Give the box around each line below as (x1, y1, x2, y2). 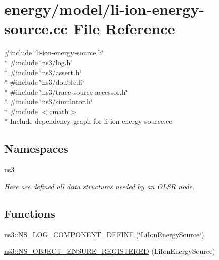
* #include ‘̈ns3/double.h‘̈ (4, 77, 84, 87)
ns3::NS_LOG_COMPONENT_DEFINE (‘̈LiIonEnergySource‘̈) (4, 229, 204, 239)
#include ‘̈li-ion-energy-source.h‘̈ (4, 47, 104, 58)
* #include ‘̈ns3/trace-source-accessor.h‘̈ (4, 86, 128, 97)
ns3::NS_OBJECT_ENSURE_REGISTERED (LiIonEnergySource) (4, 246, 215, 256)
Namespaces (4, 141, 68, 156)
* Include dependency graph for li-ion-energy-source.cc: (4, 116, 174, 126)
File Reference (73, 18, 175, 39)
